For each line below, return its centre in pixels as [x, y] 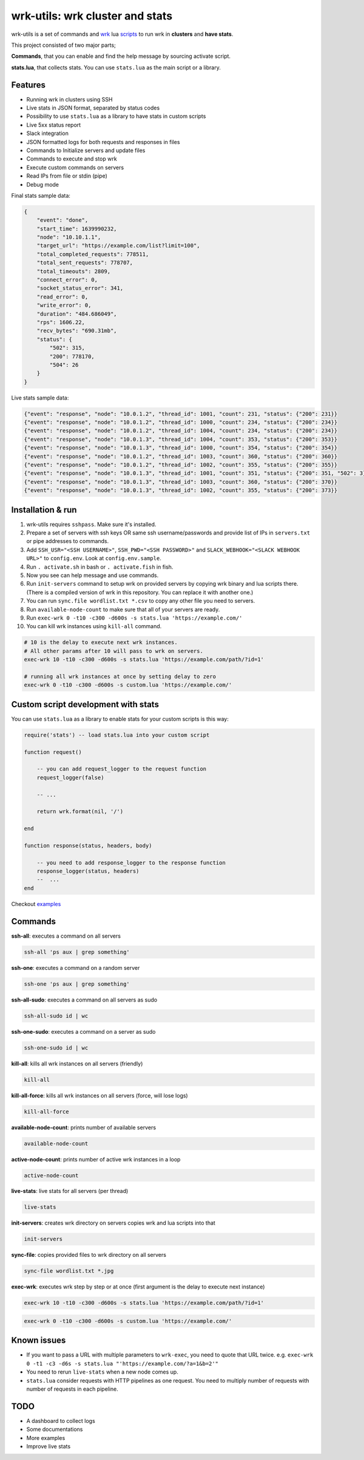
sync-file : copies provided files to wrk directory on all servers [89, 1255]
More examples [46, 1438]
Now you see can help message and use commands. [93, 575]
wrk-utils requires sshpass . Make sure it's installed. [91, 524]
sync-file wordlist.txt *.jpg [69, 1271]
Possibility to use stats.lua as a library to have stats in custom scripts [116, 116]
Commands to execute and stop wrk [72, 159]
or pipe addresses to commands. [68, 541]
